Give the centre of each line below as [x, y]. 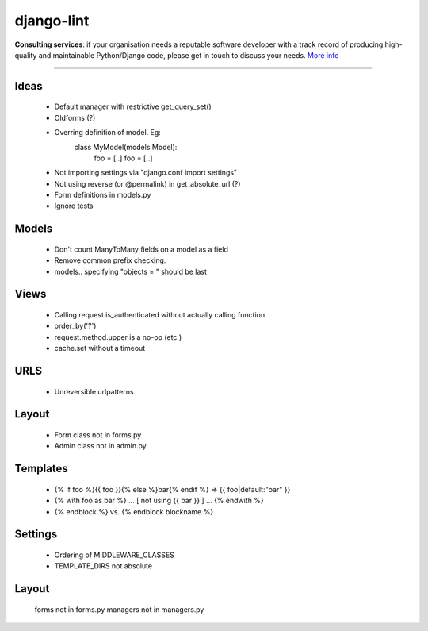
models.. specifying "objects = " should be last [131, 271]
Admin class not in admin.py [100, 446]
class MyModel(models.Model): [126, 147]
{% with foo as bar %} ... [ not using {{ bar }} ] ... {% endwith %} [159, 501]
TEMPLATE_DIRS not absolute [103, 566]
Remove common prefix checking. [110, 260]
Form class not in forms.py [98, 435]
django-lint [52, 21]
